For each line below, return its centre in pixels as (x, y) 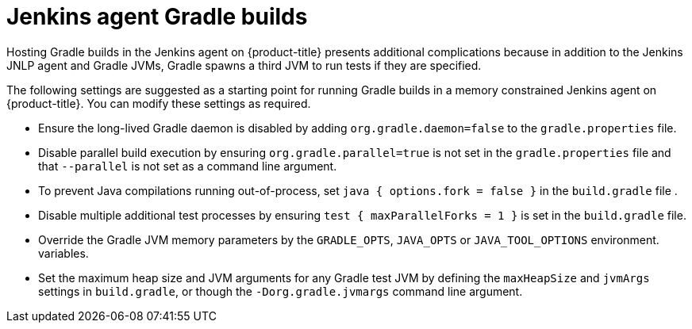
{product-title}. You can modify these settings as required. (159, 103)
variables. (63, 253)
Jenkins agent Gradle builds (157, 17)
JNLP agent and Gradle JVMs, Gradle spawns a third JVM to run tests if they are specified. (244, 65)
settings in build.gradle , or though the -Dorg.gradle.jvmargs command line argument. (281, 291)
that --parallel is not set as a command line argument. (188, 166)
